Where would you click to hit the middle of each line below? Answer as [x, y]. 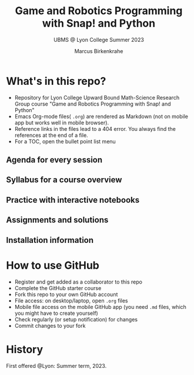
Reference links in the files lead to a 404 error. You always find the [95, 129]
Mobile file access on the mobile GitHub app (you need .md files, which [101, 307]
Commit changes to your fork [50, 325]
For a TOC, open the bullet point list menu [65, 141]
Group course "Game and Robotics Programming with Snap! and [93, 104]
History [25, 349]
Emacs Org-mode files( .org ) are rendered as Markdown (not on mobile [101, 116]
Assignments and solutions [57, 220]
